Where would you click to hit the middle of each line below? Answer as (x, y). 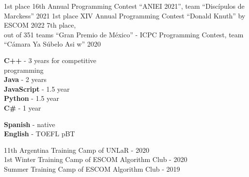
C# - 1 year (23, 107)
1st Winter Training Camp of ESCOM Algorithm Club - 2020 (96, 159)
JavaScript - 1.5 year (37, 88)
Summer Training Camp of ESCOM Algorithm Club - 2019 (92, 169)
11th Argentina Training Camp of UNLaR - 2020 (77, 150)
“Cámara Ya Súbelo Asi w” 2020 (52, 44)
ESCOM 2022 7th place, (40, 25)
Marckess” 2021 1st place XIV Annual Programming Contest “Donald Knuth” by (125, 15)
